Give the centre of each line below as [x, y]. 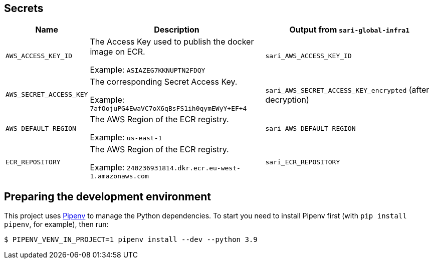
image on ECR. [118, 52]
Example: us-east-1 [126, 138]
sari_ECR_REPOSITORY [303, 162]
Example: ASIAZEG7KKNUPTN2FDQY [148, 70]
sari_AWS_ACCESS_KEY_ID [308, 56]
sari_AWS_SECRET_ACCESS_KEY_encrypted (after [347, 89]
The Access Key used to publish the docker [172, 42]
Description [177, 30]
